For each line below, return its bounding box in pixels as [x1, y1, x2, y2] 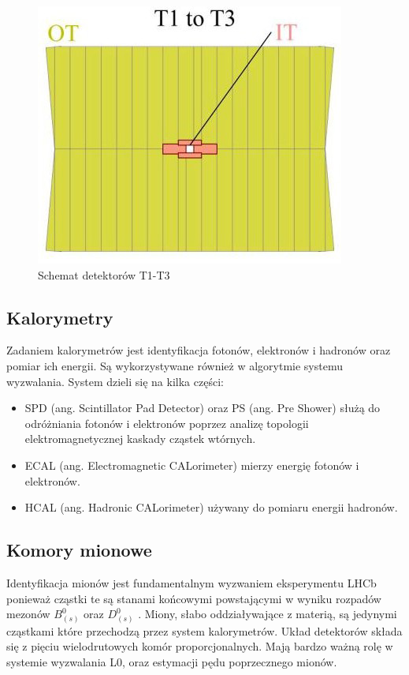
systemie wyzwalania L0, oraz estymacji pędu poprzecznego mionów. [6, 654, 337, 670]
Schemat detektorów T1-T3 [38, 266, 170, 283]
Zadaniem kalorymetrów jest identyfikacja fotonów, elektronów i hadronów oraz [6, 342, 391, 358]
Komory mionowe [6, 538, 152, 562]
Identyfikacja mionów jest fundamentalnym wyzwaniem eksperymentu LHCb [6, 574, 377, 591]
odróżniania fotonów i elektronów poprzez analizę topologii [24, 414, 309, 431]
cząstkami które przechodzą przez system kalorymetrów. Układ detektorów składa [6, 622, 403, 639]
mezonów [6, 606, 50, 622]
